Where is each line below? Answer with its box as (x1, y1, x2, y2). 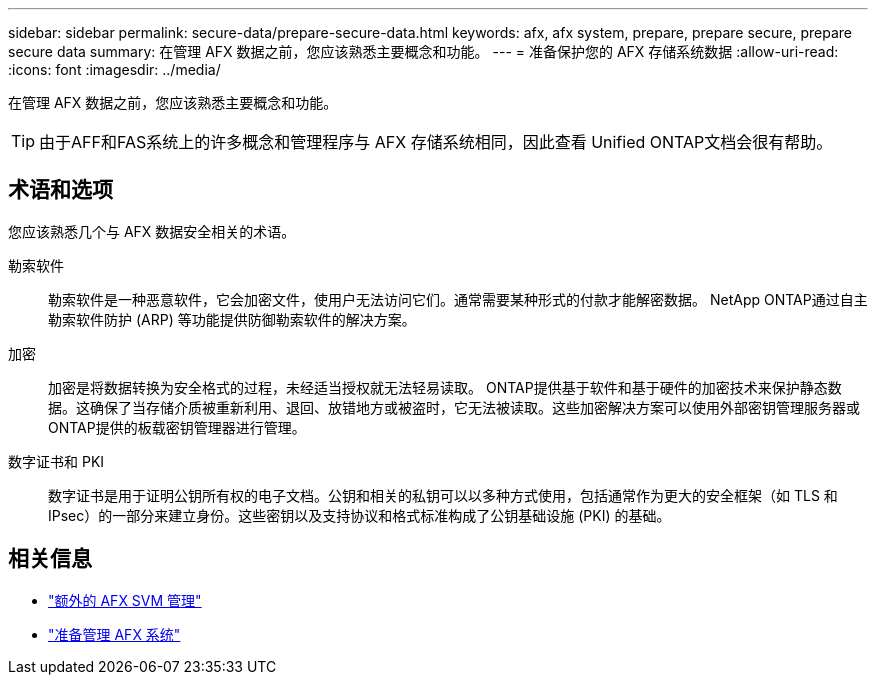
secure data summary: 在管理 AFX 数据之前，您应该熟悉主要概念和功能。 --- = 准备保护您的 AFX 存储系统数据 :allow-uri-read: (8, 43, 839, 60)
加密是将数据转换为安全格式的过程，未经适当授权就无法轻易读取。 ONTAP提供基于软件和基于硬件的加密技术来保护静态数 (48, 378, 842, 396)
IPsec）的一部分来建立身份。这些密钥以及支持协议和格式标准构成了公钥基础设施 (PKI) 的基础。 (48, 506, 671, 524)
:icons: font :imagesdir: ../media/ (8, 61, 221, 78)
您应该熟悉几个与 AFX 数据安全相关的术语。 (8, 222, 296, 240)
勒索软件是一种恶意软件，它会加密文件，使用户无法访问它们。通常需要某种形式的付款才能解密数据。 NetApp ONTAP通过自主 (48, 290, 868, 308)
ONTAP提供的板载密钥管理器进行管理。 (48, 418, 306, 436)
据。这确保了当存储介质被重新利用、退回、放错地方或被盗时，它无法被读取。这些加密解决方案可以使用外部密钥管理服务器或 (48, 398, 860, 416)
